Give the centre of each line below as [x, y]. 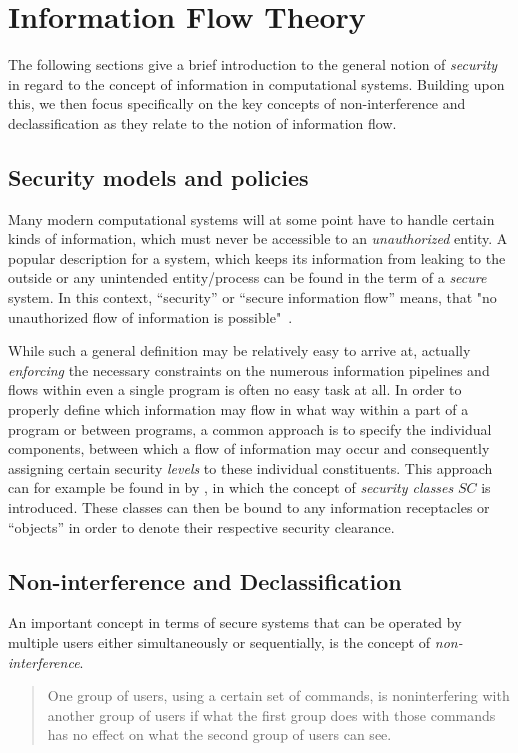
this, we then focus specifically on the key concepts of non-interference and [237, 103]
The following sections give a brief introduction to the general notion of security [253, 64]
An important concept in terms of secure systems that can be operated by [235, 622]
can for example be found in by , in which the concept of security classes [231, 487]
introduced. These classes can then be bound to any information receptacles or [249, 507]
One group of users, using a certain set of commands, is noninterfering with [278, 695]
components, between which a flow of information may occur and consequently [249, 448]
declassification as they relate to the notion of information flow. [202, 122]
